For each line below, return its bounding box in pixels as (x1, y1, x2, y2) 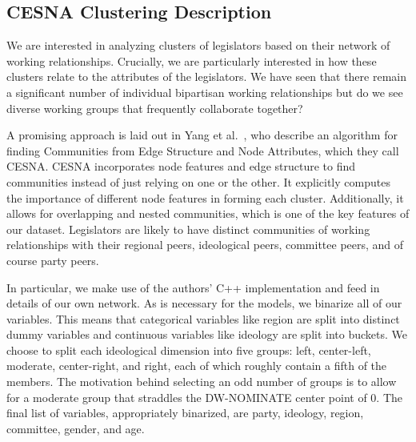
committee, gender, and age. (6, 420, 145, 436)
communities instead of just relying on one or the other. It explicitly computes (6, 173, 390, 190)
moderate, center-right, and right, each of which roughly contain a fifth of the (6, 357, 387, 374)
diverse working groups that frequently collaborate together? (6, 99, 303, 116)
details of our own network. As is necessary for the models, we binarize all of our (6, 295, 402, 311)
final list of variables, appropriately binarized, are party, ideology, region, (6, 404, 364, 421)
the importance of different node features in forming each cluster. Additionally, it (6, 189, 404, 206)
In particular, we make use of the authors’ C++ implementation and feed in (6, 279, 380, 295)
